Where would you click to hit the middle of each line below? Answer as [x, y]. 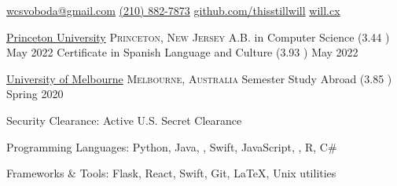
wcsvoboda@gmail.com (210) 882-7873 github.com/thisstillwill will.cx [173, 10]
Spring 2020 [35, 94]
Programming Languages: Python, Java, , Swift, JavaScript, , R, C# [172, 146]
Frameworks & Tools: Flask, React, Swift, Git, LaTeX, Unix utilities [171, 173]
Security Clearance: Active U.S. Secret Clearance [124, 120]
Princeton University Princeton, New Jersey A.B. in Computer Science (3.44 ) [198, 36]
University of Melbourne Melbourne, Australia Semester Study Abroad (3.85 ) [199, 78]
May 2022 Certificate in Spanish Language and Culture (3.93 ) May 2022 [182, 52]
